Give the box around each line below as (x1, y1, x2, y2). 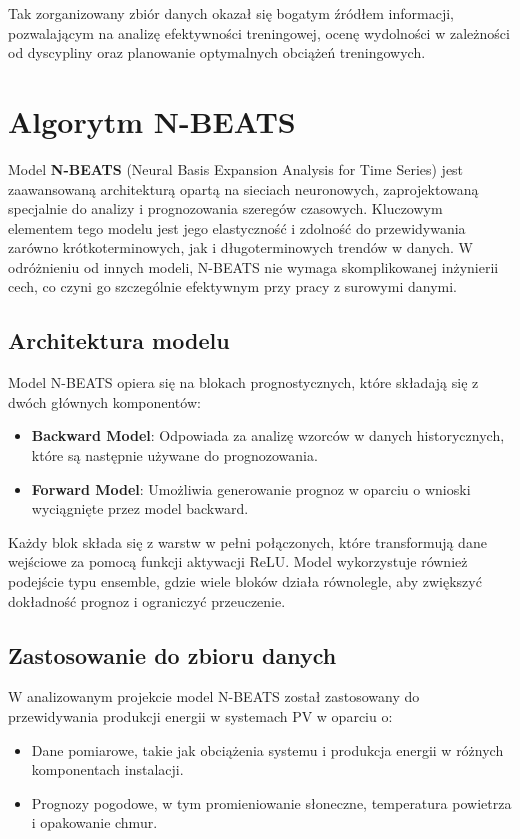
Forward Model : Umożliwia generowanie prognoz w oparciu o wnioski (31, 478, 471, 499)
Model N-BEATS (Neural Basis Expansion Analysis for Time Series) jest (8, 158, 464, 179)
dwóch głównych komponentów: (8, 391, 201, 412)
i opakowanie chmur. (31, 812, 158, 833)
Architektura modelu (8, 325, 230, 356)
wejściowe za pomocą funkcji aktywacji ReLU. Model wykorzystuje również (8, 551, 468, 572)
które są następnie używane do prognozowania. (31, 445, 318, 466)
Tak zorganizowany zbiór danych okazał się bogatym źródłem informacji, (8, 3, 454, 23)
